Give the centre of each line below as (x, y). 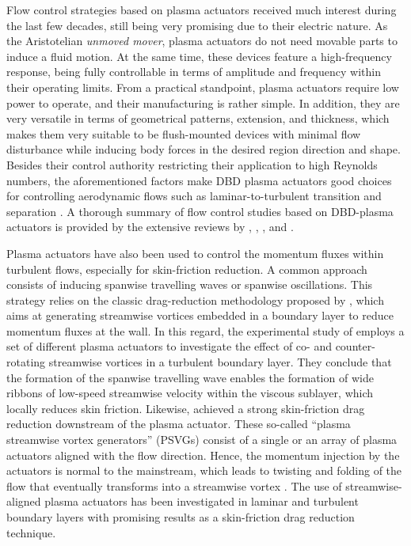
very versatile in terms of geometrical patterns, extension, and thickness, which (198, 118)
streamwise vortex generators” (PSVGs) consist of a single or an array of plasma (202, 440)
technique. (31, 532)
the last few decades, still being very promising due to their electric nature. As (197, 25)
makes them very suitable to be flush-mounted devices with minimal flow (184, 133)
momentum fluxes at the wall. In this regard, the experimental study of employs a (205, 330)
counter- (355, 346)
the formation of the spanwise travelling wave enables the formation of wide (190, 377)
